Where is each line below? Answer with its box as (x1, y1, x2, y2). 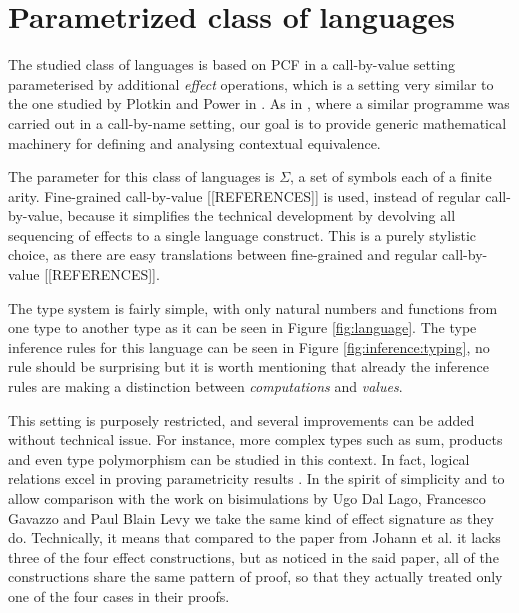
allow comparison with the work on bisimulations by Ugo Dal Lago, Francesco (8, 488, 486, 508)
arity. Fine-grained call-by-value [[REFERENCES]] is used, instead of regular (8, 185, 481, 206)
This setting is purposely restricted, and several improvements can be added (8, 409, 475, 430)
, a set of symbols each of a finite (290, 166, 492, 187)
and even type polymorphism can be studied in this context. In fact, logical (8, 448, 470, 469)
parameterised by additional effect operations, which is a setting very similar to (8, 73, 494, 94)
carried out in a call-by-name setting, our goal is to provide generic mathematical (8, 112, 507, 133)
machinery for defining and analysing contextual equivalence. (8, 132, 381, 153)
